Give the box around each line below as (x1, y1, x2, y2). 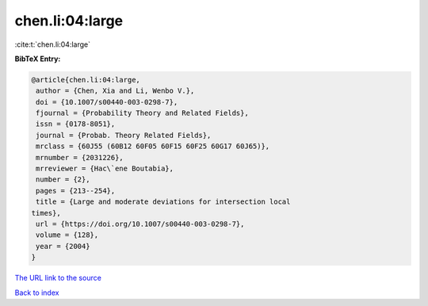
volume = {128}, (36, 231, 99, 239)
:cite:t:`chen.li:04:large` (14, 40, 91, 49)
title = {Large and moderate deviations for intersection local (36, 197, 291, 206)
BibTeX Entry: (14, 54, 61, 63)
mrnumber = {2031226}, (36, 153, 124, 162)
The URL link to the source (14, 273, 102, 283)
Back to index (14, 288, 59, 297)
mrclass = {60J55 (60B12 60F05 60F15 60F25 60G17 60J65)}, (36, 142, 270, 151)
